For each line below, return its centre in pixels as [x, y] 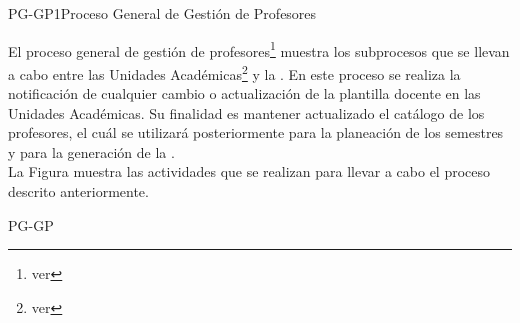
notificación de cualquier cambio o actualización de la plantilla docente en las [244, 93]
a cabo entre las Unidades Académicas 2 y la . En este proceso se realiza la [234, 72]
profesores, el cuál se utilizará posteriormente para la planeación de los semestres [256, 132]
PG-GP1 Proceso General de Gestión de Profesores [162, 13]
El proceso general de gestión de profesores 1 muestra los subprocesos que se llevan [259, 49]
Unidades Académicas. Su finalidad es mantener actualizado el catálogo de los [246, 112]
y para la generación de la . [91, 151]
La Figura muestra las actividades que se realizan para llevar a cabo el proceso [249, 171]
